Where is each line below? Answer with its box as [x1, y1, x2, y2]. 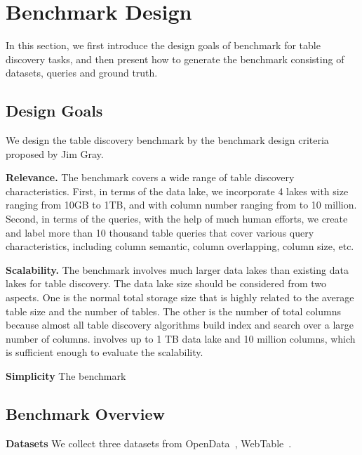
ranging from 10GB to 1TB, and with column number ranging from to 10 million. [6, 197, 357, 212]
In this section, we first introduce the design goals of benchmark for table [6, 38, 321, 53]
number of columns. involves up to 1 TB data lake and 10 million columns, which [6, 331, 356, 345]
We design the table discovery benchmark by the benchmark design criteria [6, 133, 329, 147]
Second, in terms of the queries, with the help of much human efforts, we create [6, 211, 348, 226]
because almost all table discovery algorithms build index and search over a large [6, 317, 354, 332]
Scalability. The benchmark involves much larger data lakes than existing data [6, 262, 349, 277]
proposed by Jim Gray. [6, 146, 104, 161]
